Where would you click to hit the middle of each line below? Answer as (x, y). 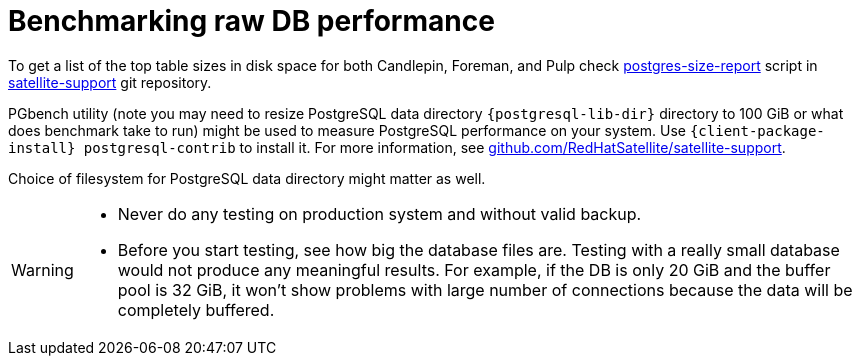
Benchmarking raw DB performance (251, 21)
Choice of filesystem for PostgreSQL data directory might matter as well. (247, 178)
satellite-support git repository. (110, 82)
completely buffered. (196, 309)
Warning (42, 269)
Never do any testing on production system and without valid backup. (379, 213)
